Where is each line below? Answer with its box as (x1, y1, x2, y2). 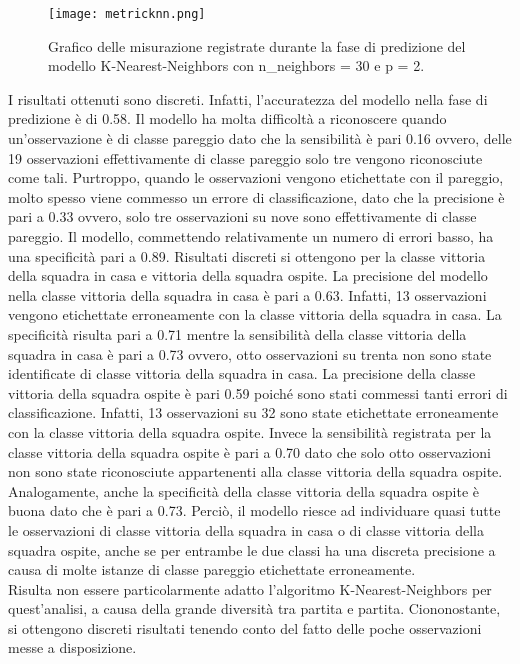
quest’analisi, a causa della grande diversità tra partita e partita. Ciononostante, (8, 598, 501, 619)
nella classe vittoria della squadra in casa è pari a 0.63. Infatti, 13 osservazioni (8, 284, 487, 305)
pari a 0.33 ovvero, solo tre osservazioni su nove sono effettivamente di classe (8, 206, 477, 227)
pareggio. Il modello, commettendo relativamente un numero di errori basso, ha (8, 226, 494, 246)
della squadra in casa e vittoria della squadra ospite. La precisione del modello (8, 265, 488, 286)
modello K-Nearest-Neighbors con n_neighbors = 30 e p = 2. (48, 55, 425, 76)
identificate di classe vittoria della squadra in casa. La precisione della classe (8, 363, 476, 384)
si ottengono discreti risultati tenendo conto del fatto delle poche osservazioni (8, 617, 482, 638)
